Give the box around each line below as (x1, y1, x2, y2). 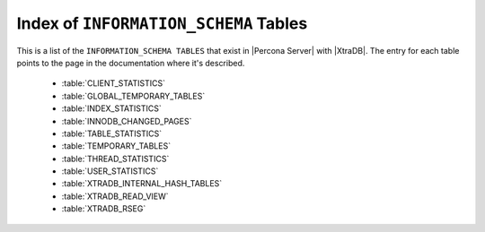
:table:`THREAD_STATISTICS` (61, 153, 170, 164)
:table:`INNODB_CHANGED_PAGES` (61, 116, 192, 126)
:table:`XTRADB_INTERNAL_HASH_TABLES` (61, 178, 223, 189)
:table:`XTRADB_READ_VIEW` (61, 191, 170, 202)
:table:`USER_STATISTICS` (61, 166, 159, 176)
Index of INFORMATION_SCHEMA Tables (16, 13, 308, 33)
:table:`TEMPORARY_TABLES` (61, 141, 171, 151)
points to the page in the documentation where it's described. (16, 57, 245, 68)
